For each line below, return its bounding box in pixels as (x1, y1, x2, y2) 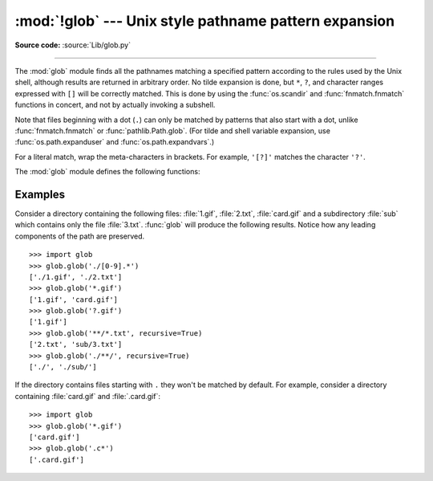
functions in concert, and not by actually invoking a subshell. (14, 100, 216, 110)
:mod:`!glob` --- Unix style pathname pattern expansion (14, 12, 395, 30)
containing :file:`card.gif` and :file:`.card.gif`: (14, 391, 160, 401)
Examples (14, 187, 66, 201)
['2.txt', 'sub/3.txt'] (29, 340, 123, 349)
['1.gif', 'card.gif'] (29, 295, 119, 304)
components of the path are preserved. (14, 231, 145, 241)
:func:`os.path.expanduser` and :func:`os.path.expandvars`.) (14, 137, 215, 147)
